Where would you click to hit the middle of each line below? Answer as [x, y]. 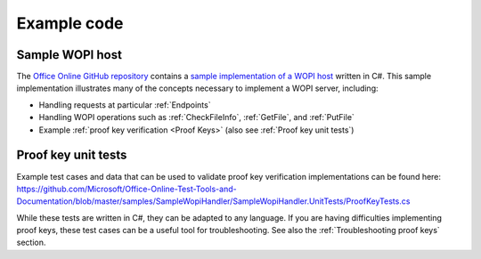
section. [31, 243]
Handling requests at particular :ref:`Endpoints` [125, 105]
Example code [70, 23]
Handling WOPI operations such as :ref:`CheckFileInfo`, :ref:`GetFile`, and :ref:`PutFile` [197, 117]
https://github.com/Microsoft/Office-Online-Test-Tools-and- [126, 189]
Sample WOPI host [69, 55]
